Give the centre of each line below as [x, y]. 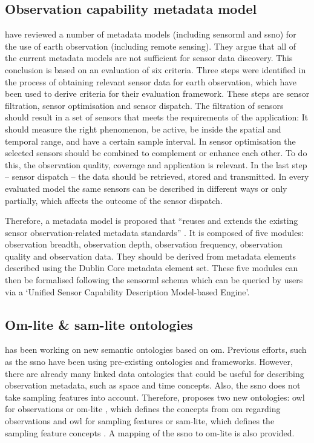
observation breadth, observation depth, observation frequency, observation [144, 244]
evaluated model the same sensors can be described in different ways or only [146, 188]
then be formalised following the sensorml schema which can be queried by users [154, 280]
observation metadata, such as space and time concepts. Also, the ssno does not [153, 385]
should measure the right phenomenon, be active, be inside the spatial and [143, 129]
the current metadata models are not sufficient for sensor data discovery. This [149, 58]
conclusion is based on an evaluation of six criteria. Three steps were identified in [155, 69]
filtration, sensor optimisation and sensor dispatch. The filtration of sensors [144, 105]
